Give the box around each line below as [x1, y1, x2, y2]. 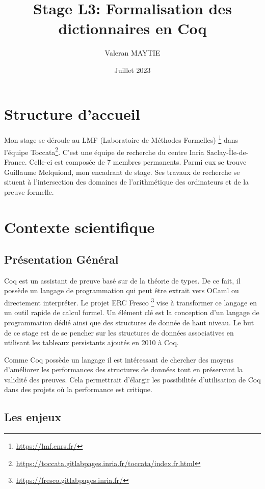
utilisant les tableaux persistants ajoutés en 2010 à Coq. [4, 337, 179, 348]
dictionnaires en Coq [58, 18, 207, 39]
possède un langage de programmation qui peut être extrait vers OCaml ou [4, 285, 239, 296]
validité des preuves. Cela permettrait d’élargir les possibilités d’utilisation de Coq [4, 374, 261, 384]
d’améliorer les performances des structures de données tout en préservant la [4, 364, 243, 375]
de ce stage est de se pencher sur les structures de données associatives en [4, 327, 234, 338]
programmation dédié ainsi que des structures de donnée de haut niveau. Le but [4, 317, 254, 327]
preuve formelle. [4, 186, 54, 197]
